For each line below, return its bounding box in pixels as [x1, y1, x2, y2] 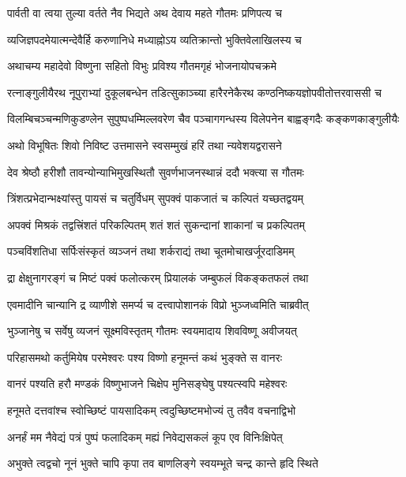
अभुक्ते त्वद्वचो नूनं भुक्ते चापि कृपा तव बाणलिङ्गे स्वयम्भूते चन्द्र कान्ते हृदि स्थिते [7, 455, 318, 471]
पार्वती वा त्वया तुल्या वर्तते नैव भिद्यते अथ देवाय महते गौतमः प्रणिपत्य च [7, 5, 282, 20]
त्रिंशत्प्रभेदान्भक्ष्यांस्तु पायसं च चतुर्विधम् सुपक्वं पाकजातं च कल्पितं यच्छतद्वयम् [7, 190, 303, 207]
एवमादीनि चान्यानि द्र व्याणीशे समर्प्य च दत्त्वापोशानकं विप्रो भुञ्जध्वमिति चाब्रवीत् [7, 296, 309, 312]
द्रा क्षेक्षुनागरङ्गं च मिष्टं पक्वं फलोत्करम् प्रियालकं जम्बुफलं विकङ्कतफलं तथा [7, 269, 309, 285]
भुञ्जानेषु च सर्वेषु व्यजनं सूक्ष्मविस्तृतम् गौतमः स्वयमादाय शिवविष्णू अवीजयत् [7, 322, 297, 339]
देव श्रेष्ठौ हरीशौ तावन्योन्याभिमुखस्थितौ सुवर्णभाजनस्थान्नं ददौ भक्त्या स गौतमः [7, 163, 304, 180]
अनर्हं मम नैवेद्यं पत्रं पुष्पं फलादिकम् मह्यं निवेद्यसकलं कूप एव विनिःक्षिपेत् [7, 428, 283, 445]
